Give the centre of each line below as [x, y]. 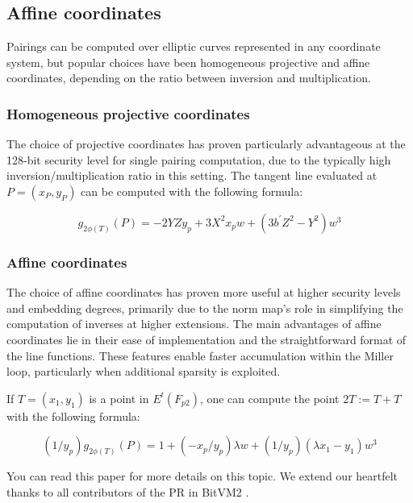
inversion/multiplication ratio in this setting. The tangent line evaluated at [192, 175]
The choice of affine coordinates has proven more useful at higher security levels [204, 292]
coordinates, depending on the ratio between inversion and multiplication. [189, 78]
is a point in [119, 398]
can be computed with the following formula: [192, 191]
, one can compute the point [269, 398]
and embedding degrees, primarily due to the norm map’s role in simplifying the [205, 308]
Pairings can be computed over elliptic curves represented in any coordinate [194, 46]
